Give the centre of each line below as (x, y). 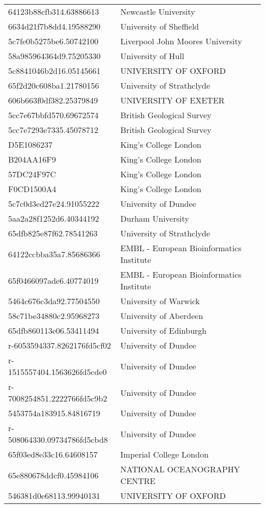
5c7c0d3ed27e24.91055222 (54, 204)
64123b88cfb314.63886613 (54, 11)
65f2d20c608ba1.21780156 (54, 85)
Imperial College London (165, 454)
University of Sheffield (160, 26)
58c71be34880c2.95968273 (54, 316)
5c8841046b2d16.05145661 (55, 71)
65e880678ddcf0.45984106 (54, 475)
